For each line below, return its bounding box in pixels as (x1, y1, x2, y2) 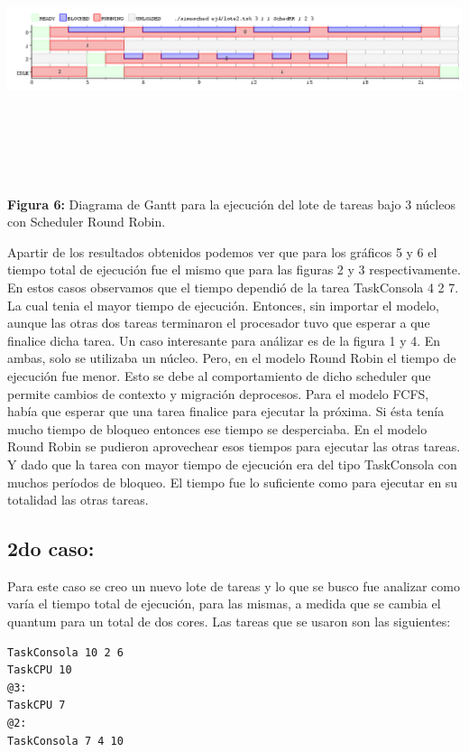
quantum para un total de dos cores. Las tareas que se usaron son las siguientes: (7, 612, 451, 631)
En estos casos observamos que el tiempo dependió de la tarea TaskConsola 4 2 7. (7, 277, 459, 296)
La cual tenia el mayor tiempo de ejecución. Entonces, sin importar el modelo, (7, 295, 439, 314)
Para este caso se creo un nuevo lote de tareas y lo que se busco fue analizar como (7, 576, 460, 595)
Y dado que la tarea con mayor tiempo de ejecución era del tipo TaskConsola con (7, 454, 457, 473)
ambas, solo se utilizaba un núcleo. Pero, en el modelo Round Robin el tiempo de (7, 348, 456, 367)
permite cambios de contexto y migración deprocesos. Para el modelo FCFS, (7, 384, 429, 403)
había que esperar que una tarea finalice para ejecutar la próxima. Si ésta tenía (7, 402, 445, 421)
